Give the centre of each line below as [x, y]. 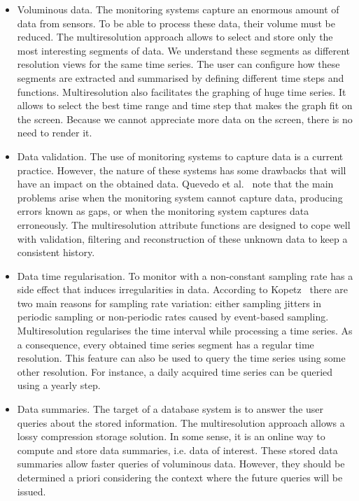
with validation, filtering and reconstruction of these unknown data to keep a [182, 238]
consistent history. [56, 252]
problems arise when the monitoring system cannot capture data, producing [180, 197]
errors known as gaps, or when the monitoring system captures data [163, 211]
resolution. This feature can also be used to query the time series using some [181, 358]
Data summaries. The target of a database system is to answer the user [170, 409]
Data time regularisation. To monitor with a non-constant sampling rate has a [185, 275]
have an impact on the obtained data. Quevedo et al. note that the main [175, 184]
